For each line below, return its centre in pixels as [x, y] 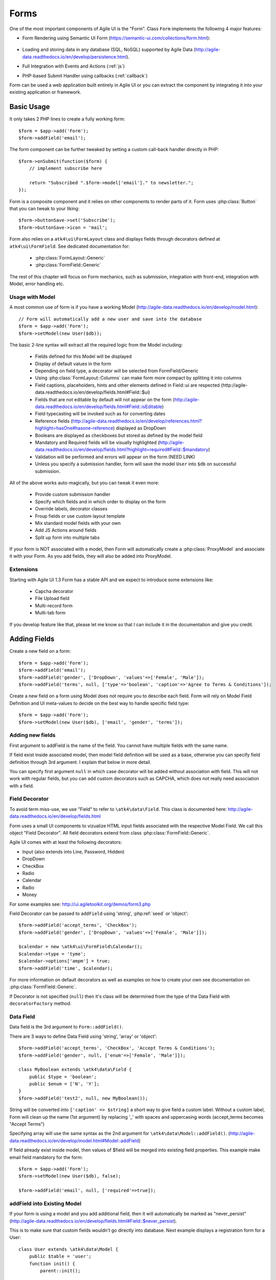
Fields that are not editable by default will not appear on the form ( [105, 399]
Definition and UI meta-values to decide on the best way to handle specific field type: [99, 703]
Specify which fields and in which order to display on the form [100, 501]
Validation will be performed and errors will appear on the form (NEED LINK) [115, 457]
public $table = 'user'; [60, 1256]
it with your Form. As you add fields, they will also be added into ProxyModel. [91, 556]
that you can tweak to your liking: [44, 209]
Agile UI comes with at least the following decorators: [66, 842]
